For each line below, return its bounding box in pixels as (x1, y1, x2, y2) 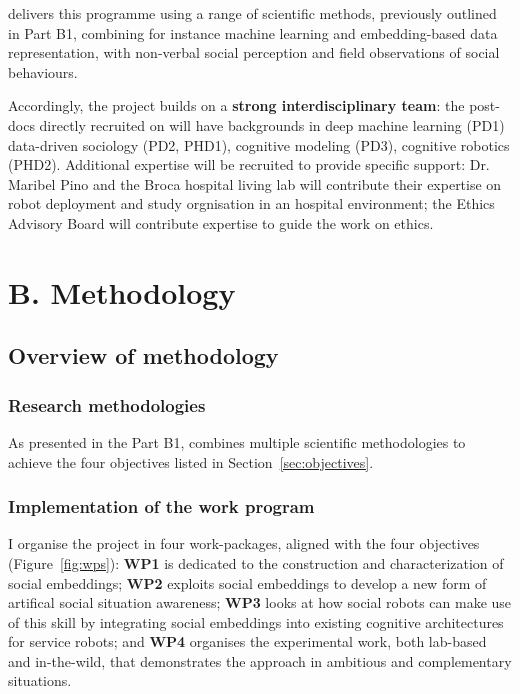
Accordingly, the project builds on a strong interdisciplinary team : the (8, 95, 465, 116)
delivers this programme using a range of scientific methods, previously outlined (8, 3, 497, 23)
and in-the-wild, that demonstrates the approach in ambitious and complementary (8, 650, 512, 671)
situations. (8, 670, 72, 691)
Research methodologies (8, 392, 206, 417)
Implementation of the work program (8, 494, 315, 519)
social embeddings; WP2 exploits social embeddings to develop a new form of (8, 572, 487, 593)
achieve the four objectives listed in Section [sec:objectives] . (8, 451, 374, 472)
